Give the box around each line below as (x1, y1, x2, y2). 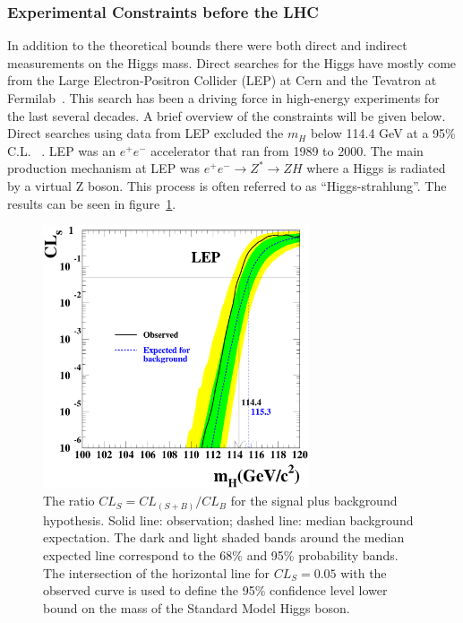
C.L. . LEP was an (7, 141, 116, 160)
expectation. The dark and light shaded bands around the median (43, 528, 405, 547)
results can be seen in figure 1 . (7, 194, 176, 212)
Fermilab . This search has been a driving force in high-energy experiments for (7, 89, 440, 107)
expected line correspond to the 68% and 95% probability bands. (43, 546, 399, 565)
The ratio (43, 491, 95, 510)
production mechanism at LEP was (7, 159, 201, 177)
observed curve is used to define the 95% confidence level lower (43, 581, 388, 600)
